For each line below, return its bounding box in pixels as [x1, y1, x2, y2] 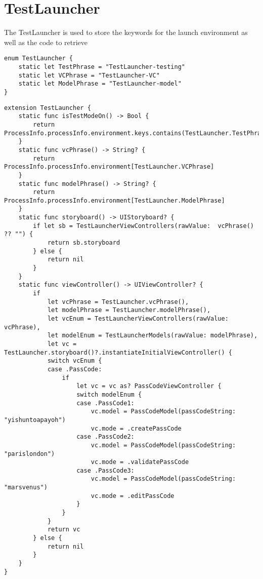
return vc [47, 526, 80, 533]
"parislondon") [4, 450, 55, 457]
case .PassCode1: [76, 399, 135, 407]
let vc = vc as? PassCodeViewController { [76, 382, 222, 390]
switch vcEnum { [47, 357, 102, 365]
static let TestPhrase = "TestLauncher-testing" [18, 63, 185, 70]
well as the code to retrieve [4, 36, 88, 47]
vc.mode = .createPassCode [91, 424, 182, 432]
